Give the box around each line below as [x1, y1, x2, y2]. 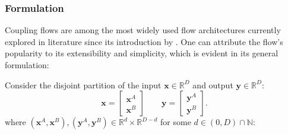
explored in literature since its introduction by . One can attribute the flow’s [5, 35, 283, 47]
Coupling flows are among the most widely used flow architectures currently [5, 24, 281, 36]
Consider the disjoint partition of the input [5, 78, 162, 91]
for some [160, 116, 191, 128]
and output [192, 78, 233, 91]
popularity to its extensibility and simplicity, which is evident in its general [5, 47, 278, 59]
